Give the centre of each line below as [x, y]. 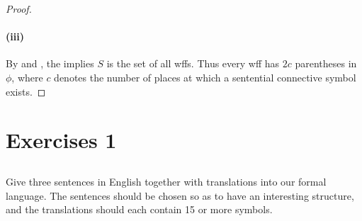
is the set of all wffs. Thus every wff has [193, 63]
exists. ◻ [26, 91]
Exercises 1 [61, 140]
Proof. [19, 8]
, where [27, 77]
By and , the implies [50, 63]
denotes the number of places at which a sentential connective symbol [205, 77]
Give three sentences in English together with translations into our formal [166, 181]
